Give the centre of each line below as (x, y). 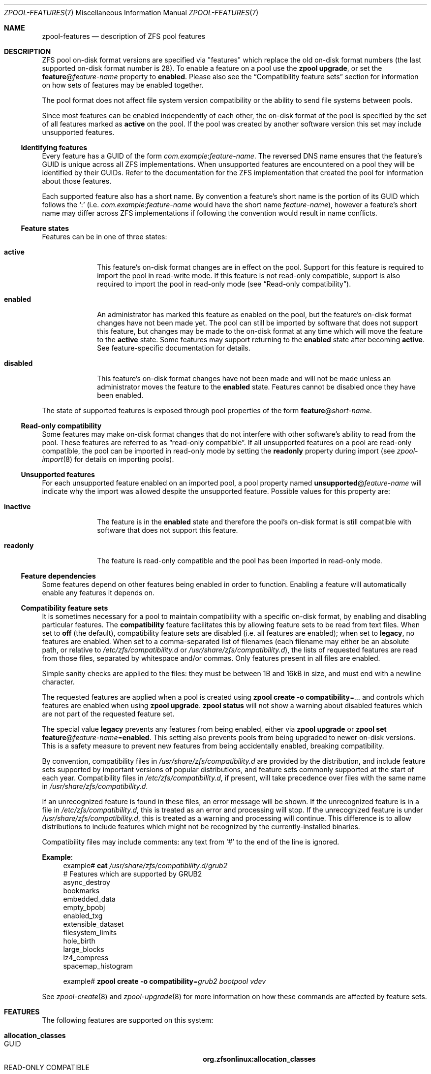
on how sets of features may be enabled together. (123, 85)
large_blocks (84, 949)
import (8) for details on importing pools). (108, 459)
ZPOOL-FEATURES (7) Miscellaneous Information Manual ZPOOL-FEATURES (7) (131, 13)
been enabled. (120, 395)
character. (58, 682)
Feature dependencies (58, 576)
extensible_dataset (93, 924)
